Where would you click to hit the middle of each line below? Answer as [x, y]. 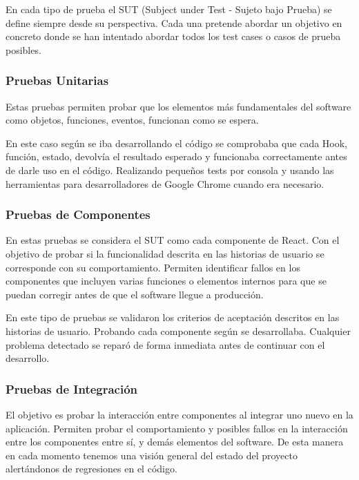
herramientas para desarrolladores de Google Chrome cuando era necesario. [165, 183]
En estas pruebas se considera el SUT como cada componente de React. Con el [173, 240]
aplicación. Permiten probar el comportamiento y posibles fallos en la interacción [177, 428]
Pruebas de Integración [72, 388]
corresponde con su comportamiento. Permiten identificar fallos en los [153, 267]
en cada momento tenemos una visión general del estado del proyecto [152, 455]
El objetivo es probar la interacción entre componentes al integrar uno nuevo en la [179, 414]
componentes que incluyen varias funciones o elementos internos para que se [166, 281]
